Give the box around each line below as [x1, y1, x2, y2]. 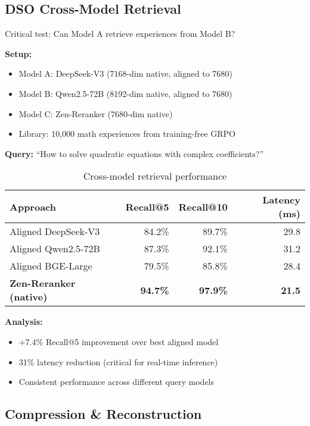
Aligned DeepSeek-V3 [10, 224, 100, 239]
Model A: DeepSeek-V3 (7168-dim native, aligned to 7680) [18, 67, 232, 80]
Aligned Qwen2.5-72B [10, 242, 100, 256]
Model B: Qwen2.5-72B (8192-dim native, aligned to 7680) [18, 87, 232, 99]
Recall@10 [178, 199, 228, 214]
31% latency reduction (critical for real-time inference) [18, 355, 218, 368]
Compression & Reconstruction [5, 405, 202, 423]
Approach [10, 199, 56, 214]
